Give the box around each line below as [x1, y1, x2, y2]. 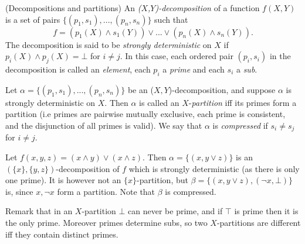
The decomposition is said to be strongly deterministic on [5, 38, 212, 50]
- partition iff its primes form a [188, 96, 297, 108]
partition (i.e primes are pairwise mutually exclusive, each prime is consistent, [5, 108, 286, 120]
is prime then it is [234, 205, 299, 217]
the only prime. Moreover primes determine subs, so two [5, 216, 208, 228]
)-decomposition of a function [155, 2, 260, 13]
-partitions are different [216, 216, 301, 228]
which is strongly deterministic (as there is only [128, 162, 300, 174]
